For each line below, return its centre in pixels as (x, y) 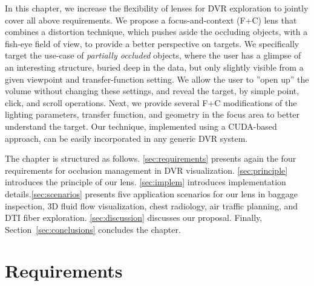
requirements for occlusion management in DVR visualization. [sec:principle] (146, 170)
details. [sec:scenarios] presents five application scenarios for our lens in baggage (151, 193)
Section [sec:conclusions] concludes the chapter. (93, 229)
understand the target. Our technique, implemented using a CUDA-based (141, 126)
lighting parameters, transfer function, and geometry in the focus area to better (152, 114)
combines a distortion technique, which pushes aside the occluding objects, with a (156, 32)
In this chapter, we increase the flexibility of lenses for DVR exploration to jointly (157, 8)
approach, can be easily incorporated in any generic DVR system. (126, 138)
